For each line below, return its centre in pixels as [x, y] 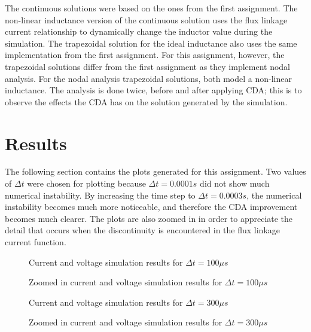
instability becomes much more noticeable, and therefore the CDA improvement [151, 207]
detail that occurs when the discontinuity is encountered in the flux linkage [142, 230]
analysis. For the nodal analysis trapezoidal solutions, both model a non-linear [148, 78]
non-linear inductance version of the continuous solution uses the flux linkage [146, 19]
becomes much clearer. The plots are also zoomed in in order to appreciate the [149, 218]
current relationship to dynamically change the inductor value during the [139, 31]
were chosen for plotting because [86, 183]
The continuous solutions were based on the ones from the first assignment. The [151, 8]
